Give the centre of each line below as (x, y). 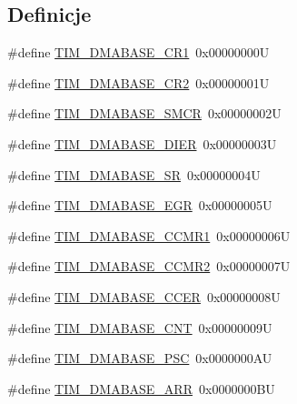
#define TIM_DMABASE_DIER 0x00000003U (142, 143)
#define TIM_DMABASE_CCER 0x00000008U (144, 296)
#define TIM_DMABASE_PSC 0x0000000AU (140, 358)
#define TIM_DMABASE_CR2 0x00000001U (139, 82)
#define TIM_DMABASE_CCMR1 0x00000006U (149, 235)
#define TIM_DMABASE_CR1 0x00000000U (139, 52)
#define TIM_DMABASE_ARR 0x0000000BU (141, 388)
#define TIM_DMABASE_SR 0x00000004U (134, 174)
